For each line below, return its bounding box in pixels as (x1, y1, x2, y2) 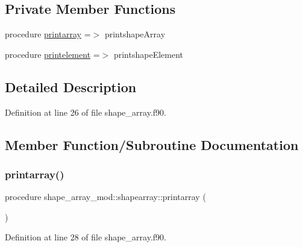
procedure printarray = (5, 28, 91, 40)
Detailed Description (5, 77, 137, 96)
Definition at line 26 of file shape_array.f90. (5, 105, 166, 118)
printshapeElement (113, 48, 184, 60)
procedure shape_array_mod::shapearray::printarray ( (5, 190, 206, 203)
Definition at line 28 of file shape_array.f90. (5, 231, 166, 243)
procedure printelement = (5, 48, 100, 60)
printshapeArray (104, 28, 166, 40)
